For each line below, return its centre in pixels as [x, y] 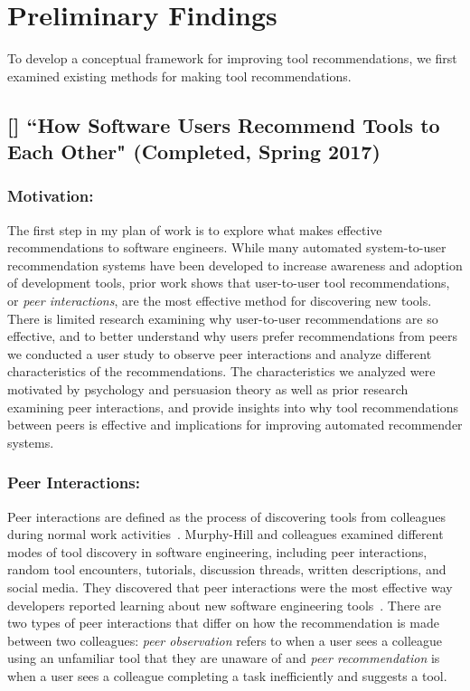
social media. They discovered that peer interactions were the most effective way [230, 587]
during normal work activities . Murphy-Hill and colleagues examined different [226, 534]
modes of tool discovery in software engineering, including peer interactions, [217, 551]
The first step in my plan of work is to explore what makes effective [195, 229]
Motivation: [51, 196]
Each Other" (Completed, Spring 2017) [194, 151]
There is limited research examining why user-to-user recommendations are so [223, 318]
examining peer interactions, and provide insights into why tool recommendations [233, 407]
